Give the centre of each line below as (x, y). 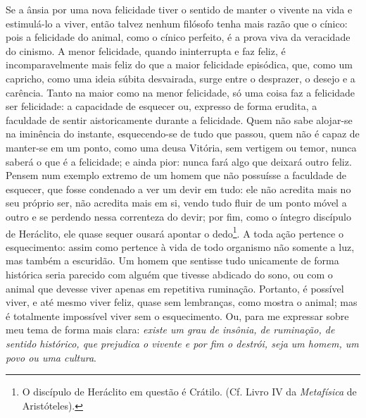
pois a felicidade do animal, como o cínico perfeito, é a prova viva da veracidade (178, 37)
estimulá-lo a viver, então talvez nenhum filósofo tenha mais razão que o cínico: (177, 23)
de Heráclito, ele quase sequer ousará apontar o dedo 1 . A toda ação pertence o (175, 232)
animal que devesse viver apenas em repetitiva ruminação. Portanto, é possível (175, 288)
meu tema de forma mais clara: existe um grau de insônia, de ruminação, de (170, 330)
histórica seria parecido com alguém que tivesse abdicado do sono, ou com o (169, 274)
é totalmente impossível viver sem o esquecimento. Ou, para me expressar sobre (177, 315)
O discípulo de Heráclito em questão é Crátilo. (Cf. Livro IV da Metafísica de (189, 392)
